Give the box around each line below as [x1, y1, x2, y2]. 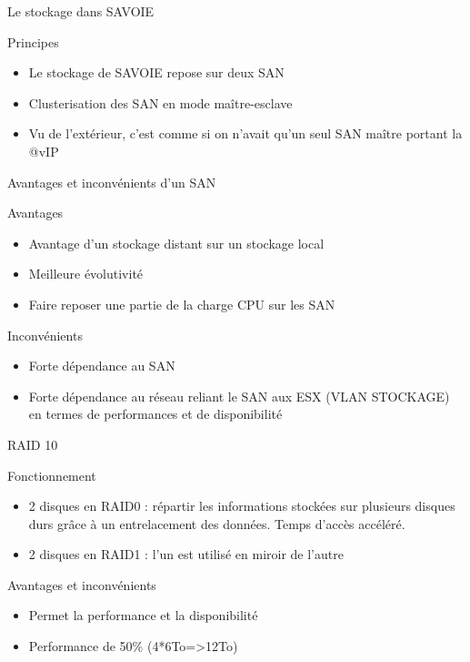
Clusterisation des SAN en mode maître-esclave [28, 93, 293, 112]
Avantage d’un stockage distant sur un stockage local [28, 233, 325, 252]
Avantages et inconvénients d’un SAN [7, 172, 216, 191]
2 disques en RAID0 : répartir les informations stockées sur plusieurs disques [28, 496, 455, 515]
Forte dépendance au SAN [28, 356, 175, 375]
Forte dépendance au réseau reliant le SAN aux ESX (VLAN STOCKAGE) [28, 386, 450, 405]
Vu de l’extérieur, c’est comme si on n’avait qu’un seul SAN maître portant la [28, 124, 463, 143]
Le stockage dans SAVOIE [7, 2, 155, 20]
